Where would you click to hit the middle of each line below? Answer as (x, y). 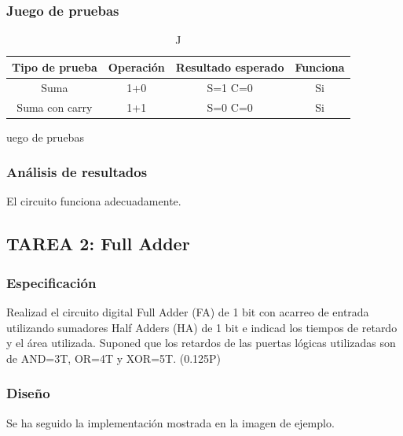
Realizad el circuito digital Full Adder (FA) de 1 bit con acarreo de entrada (188, 312)
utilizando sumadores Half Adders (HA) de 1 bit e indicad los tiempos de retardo (202, 327)
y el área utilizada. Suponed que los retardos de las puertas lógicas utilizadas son (201, 343)
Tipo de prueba (55, 67)
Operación (136, 67)
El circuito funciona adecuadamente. (94, 201)
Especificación (51, 282)
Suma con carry (55, 107)
